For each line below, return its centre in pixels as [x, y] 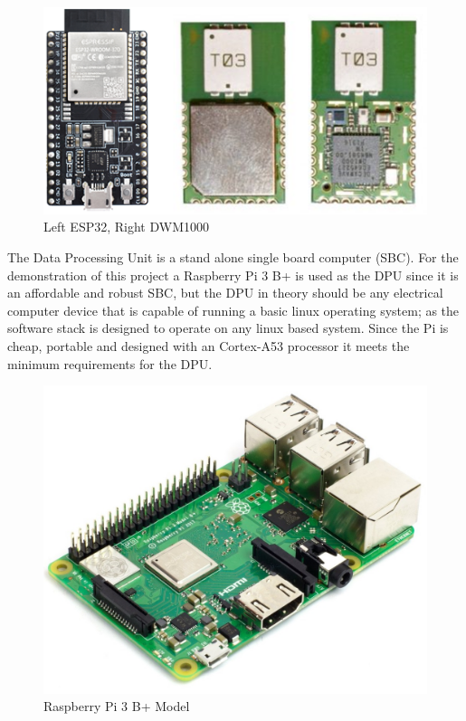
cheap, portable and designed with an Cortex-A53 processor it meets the [209, 345]
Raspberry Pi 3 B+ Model [117, 706]
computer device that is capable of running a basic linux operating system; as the [233, 310]
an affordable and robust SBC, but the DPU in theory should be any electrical [225, 293]
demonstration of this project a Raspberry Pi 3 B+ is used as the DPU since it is [233, 275]
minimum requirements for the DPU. [110, 363]
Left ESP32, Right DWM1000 [126, 227]
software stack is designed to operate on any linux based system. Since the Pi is [228, 328]
